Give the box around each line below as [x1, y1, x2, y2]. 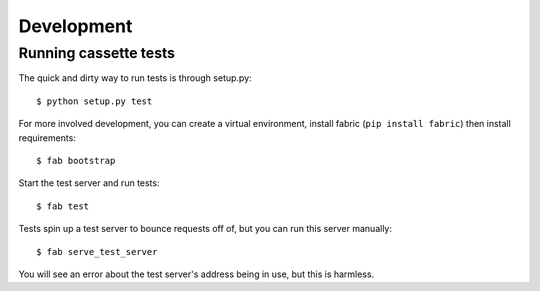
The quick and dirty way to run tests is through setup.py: [18, 72, 252, 84]
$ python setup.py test [36, 95, 153, 107]
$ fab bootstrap [36, 155, 116, 166]
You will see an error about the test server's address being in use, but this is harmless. [18, 268, 375, 280]
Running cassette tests [18, 44, 175, 62]
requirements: [18, 131, 77, 144]
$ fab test [36, 200, 90, 212]
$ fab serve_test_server [36, 246, 158, 257]
